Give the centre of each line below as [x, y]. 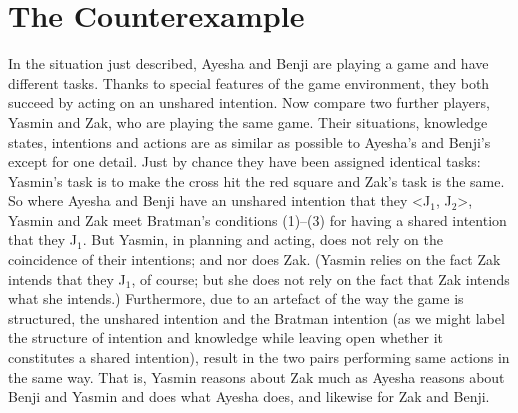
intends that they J [67, 278]
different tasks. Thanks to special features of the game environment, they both [249, 82]
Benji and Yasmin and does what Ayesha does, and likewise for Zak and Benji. [249, 396]
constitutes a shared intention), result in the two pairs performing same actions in [259, 357]
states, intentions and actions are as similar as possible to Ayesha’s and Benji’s [249, 141]
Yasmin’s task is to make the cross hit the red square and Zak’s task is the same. [256, 180]
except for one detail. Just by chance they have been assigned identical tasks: [244, 161]
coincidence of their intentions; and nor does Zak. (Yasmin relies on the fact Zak [254, 259]
